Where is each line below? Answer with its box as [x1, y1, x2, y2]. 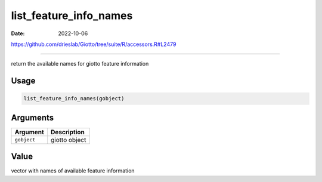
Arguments [11, 112, 54, 122]
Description [51, 128, 85, 136]
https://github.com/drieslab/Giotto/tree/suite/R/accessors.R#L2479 [11, 41, 177, 48]
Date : [11, 30, 25, 37]
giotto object [51, 135, 86, 144]
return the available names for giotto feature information [11, 60, 149, 67]
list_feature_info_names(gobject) [23, 95, 125, 102]
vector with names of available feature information [11, 167, 135, 174]
